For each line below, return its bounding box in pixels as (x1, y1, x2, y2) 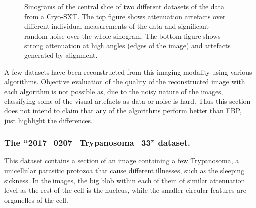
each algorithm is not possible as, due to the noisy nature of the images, (4, 86, 223, 96)
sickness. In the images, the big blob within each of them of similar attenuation (4, 175, 245, 185)
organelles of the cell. (4, 194, 68, 205)
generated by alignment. (24, 50, 98, 60)
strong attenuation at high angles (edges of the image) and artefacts (24, 40, 231, 51)
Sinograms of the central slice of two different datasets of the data (24, 1, 225, 11)
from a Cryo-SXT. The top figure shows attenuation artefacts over (24, 11, 226, 21)
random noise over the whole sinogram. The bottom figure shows (24, 30, 221, 41)
